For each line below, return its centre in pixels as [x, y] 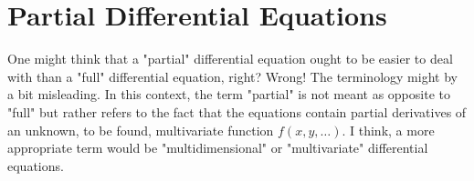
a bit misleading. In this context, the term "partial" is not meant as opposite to [229, 94]
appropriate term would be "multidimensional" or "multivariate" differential [218, 148]
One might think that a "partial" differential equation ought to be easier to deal [230, 59]
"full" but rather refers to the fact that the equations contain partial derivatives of [237, 111]
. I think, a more [388, 130]
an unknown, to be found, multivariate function [141, 130]
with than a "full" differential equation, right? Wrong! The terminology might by [232, 76]
